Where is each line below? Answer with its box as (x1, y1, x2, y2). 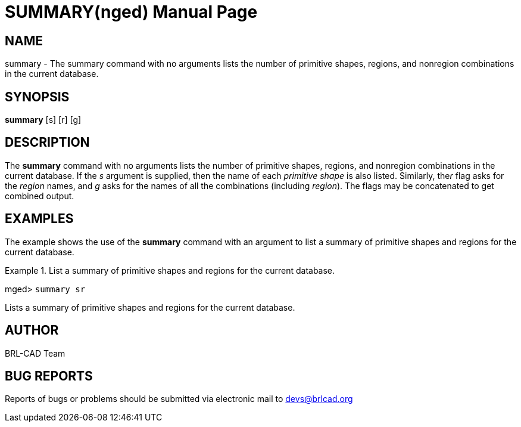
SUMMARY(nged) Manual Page (5, 2, 258, 22)
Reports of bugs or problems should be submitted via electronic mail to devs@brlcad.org (5, 394, 353, 404)
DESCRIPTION (5, 135, 90, 150)
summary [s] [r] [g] (5, 115, 82, 125)
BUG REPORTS (5, 368, 93, 383)
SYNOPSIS (5, 89, 70, 104)
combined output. (5, 190, 74, 201)
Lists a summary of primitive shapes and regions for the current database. (5, 302, 295, 312)
